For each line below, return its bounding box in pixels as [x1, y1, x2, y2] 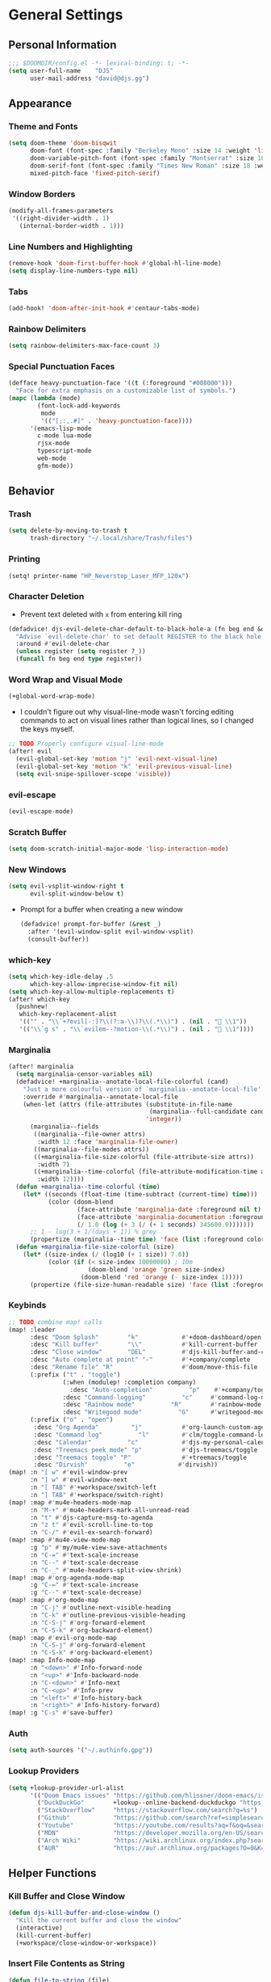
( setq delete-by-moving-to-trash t [8, 527, 128, 535]
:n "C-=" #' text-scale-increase [29, 1550, 139, 1559]
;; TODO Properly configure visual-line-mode [8, 740, 164, 749]
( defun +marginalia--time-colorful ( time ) [15, 1183, 161, 1191]
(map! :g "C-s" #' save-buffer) [8, 1709, 114, 1717]
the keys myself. [19, 724, 75, 734]
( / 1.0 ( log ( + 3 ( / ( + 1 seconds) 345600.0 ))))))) [77, 1221, 255, 1229]
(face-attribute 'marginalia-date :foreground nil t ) [77, 1205, 262, 1213]
